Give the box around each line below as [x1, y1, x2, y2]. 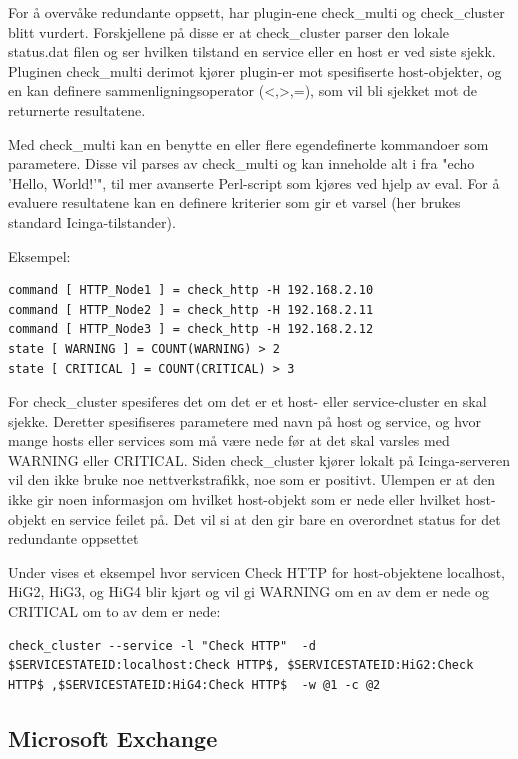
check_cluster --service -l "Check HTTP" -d [8, 638, 316, 653]
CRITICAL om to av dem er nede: [8, 601, 221, 622]
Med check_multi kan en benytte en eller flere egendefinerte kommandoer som [8, 133, 489, 154]
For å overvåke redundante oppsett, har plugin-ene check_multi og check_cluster [8, 2, 505, 22]
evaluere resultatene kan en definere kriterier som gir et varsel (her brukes [8, 192, 461, 213]
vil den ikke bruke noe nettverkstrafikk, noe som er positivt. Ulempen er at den [8, 469, 495, 490]
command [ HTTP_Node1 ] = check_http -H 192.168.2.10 [8, 283, 374, 298]
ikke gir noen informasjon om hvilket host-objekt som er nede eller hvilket [8, 489, 461, 510]
